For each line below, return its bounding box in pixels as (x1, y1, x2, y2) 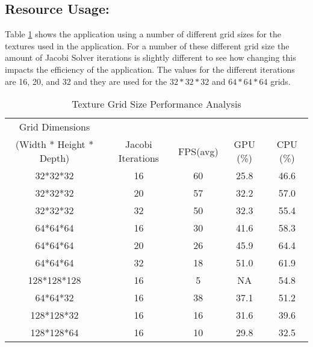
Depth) (39, 151, 70, 165)
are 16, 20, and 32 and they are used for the (5, 75, 167, 87)
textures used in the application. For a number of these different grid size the (5, 39, 290, 52)
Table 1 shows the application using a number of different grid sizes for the (5, 28, 282, 40)
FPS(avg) (178, 144, 218, 158)
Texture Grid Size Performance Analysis (72, 97, 241, 111)
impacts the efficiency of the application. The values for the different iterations (5, 63, 295, 75)
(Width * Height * (15, 137, 94, 152)
